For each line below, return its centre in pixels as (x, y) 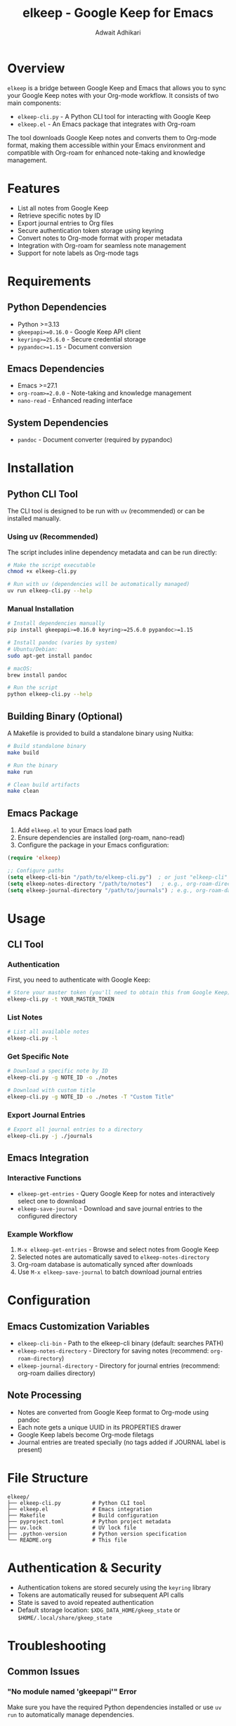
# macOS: (20, 668)
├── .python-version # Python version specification (97, 1534)
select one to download (51, 1201)
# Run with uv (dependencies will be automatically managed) (99, 584)
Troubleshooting (57, 1645)
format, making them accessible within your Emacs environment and (106, 145)
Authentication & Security (85, 1568)
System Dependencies (58, 423)
